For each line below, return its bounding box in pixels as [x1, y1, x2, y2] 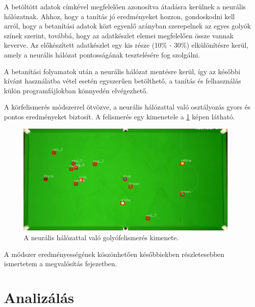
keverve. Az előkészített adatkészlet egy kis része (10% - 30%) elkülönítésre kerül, [4, 40, 249, 50]
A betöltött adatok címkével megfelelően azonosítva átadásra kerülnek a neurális [4, 1, 246, 11]
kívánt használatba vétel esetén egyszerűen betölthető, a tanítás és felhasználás [4, 76, 241, 86]
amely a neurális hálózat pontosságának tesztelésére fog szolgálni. [4, 49, 200, 59]
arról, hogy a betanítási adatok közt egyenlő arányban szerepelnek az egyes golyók [4, 21, 251, 31]
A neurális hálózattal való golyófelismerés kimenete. [24, 232, 179, 242]
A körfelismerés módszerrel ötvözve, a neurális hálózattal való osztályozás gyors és [4, 102, 251, 112]
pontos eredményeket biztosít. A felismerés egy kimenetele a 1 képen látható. [4, 111, 235, 121]
